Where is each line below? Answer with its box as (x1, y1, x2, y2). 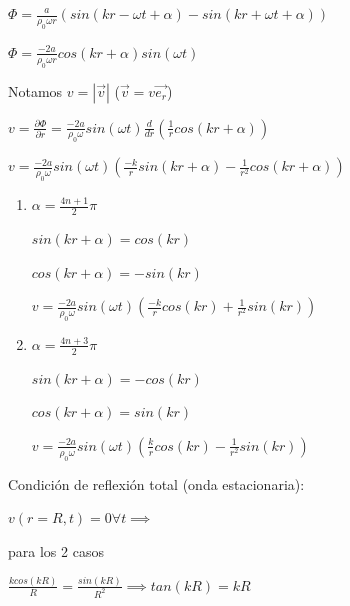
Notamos (8, 80, 63, 101)
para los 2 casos (8, 540, 104, 561)
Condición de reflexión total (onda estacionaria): (8, 473, 305, 494)
